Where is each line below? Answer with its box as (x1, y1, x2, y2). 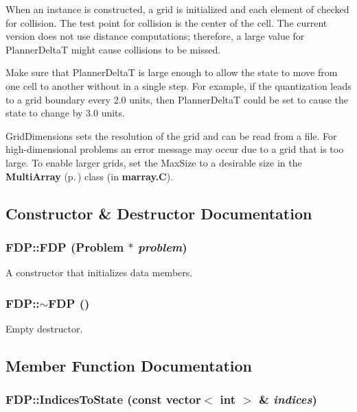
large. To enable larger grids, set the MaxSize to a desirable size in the (5, 155, 302, 169)
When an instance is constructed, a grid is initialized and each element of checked (5, 2, 349, 16)
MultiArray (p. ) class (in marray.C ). (5, 169, 174, 183)
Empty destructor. (5, 321, 83, 335)
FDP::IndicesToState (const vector (5, 391, 201, 408)
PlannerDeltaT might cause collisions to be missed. (5, 42, 221, 56)
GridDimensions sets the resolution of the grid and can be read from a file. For (5, 128, 337, 143)
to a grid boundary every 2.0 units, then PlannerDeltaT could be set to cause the (5, 92, 348, 106)
